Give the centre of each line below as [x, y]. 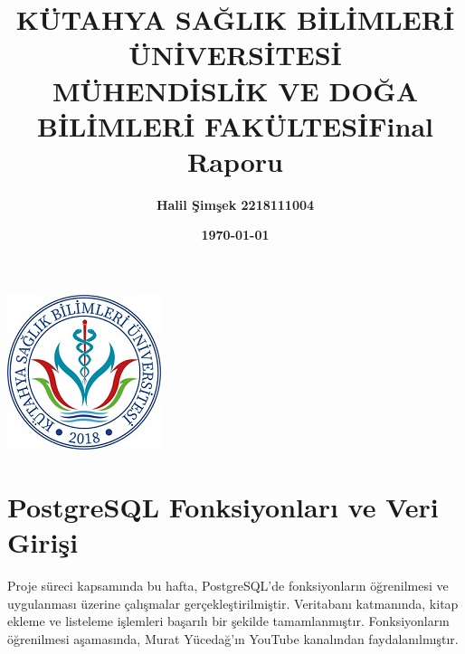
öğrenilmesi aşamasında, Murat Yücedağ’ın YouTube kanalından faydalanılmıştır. [233, 638]
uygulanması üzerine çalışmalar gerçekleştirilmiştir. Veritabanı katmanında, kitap [233, 603]
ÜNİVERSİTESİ [235, 55]
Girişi [43, 542]
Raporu [235, 161]
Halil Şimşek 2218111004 [235, 204]
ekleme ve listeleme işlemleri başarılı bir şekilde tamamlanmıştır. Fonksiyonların [228, 621]
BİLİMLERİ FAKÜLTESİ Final [235, 125]
